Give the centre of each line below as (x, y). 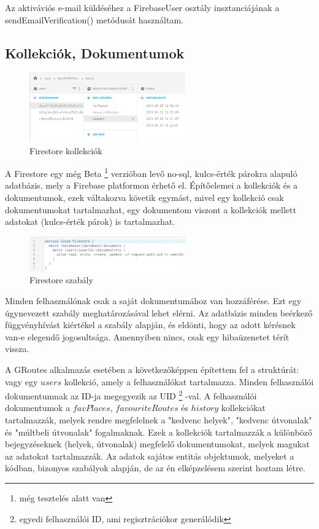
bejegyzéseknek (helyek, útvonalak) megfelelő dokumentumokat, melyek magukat (157, 444)
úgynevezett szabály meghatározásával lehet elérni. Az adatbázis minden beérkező (159, 312)
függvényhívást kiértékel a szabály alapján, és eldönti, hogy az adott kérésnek (150, 325)
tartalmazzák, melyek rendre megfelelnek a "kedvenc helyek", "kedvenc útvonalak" (159, 420)
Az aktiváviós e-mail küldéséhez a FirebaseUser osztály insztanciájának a (142, 7)
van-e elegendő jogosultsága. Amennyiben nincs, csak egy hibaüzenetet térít (147, 336)
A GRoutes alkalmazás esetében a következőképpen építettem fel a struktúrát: (152, 370)
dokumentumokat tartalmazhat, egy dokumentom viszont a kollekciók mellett (151, 209)
